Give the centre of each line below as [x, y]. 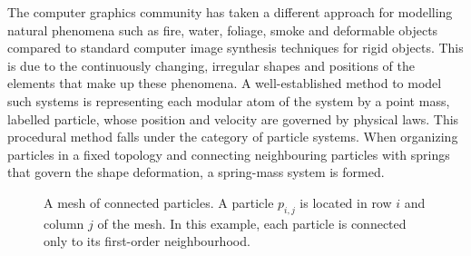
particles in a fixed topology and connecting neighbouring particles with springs [229, 154]
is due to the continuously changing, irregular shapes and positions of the [211, 65]
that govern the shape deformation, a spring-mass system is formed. [196, 172]
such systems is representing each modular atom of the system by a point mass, [229, 100]
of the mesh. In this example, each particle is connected [252, 223]
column [64, 223]
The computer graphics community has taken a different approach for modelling [230, 12]
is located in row [346, 202]
